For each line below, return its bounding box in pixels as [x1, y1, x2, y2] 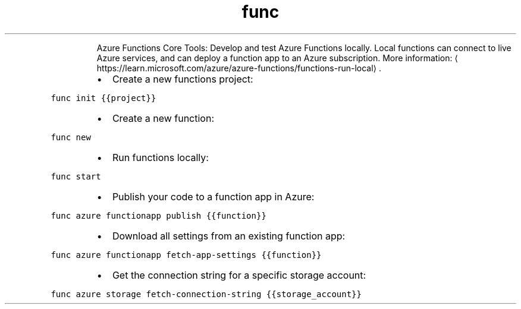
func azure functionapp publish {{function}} [51, 210, 266, 220]
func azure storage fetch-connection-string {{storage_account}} [51, 289, 362, 299]
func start [51, 171, 101, 181]
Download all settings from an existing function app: [112, 229, 346, 242]
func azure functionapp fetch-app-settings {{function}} [51, 250, 322, 260]
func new [51, 132, 91, 142]
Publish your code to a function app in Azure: [112, 190, 315, 203]
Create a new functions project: [112, 72, 253, 85]
